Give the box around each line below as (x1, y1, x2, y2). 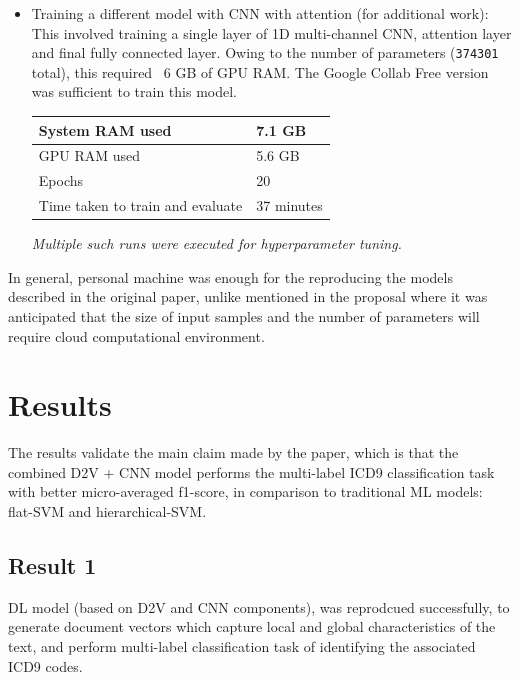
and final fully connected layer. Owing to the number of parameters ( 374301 (31, 42, 499, 63)
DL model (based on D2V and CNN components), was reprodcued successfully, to (8, 596, 510, 617)
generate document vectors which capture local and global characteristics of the (8, 616, 496, 637)
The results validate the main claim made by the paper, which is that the (8, 442, 459, 463)
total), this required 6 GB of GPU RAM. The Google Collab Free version (31, 61, 489, 82)
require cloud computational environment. (8, 325, 265, 346)
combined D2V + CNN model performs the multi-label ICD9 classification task (8, 461, 495, 482)
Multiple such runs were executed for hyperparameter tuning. (31, 233, 402, 254)
